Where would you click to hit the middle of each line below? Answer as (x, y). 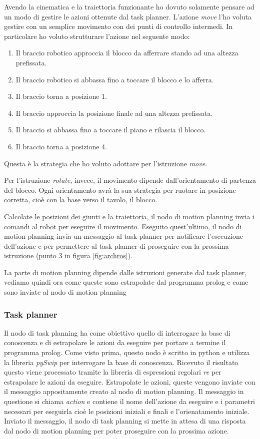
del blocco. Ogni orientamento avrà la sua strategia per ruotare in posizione (120, 190)
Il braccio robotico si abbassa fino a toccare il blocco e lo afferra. (115, 79)
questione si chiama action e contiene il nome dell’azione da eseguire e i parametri (129, 401)
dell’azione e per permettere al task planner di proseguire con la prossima (116, 245)
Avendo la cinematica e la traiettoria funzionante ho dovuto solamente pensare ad (129, 6)
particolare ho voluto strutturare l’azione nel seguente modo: (97, 36)
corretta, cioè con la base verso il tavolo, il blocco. (81, 200)
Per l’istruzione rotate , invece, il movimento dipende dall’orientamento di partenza (130, 180)
